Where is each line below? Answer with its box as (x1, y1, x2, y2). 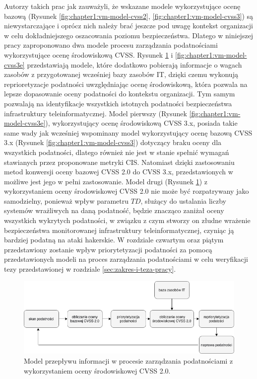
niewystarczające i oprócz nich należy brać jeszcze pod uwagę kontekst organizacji (4, 20, 253, 31)
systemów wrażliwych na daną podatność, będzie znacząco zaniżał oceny (4, 205, 224, 216)
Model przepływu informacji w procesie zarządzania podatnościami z (24, 356, 233, 366)
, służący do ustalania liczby (140, 195, 226, 206)
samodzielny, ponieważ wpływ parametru (4, 195, 129, 206)
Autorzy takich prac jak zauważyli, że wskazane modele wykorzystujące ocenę (4, 1, 241, 11)
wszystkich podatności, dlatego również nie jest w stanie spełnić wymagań (4, 147, 229, 157)
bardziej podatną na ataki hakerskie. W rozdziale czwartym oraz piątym (4, 234, 224, 245)
